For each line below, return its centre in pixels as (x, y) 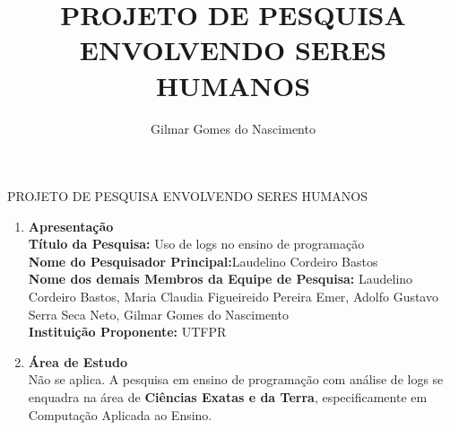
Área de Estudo (78, 361)
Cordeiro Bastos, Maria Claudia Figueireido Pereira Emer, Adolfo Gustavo (233, 297)
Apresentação (71, 226)
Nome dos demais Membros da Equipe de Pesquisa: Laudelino (221, 279)
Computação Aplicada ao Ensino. (120, 414)
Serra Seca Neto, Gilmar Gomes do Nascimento (158, 314)
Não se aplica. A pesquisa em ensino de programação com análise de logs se (236, 379)
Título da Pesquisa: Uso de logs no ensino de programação (196, 244)
